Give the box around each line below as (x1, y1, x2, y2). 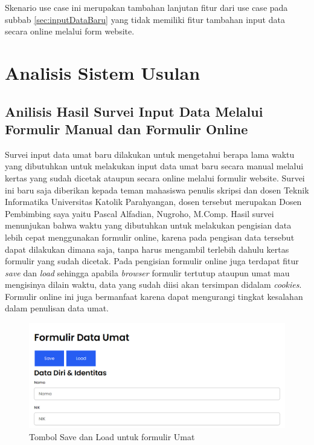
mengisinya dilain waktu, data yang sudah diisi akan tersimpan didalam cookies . (5, 278, 302, 291)
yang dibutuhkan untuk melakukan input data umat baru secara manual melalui (5, 160, 304, 172)
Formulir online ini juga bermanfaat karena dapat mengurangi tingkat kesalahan (5, 290, 303, 302)
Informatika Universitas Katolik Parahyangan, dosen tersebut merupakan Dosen (5, 195, 302, 208)
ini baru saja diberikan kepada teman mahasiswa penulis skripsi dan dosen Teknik (5, 183, 309, 196)
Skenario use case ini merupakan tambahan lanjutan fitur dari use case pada (5, 1, 288, 13)
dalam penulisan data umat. (5, 302, 109, 314)
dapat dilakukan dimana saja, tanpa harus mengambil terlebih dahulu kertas (5, 242, 289, 255)
